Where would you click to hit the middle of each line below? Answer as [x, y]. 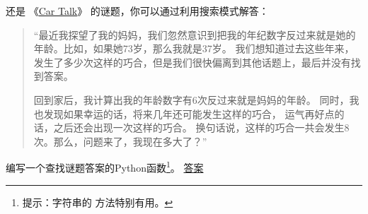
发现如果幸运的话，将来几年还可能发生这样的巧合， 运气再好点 [189, 113]
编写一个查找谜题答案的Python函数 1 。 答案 [105, 166]
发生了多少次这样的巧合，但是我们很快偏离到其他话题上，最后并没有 [192, 62]
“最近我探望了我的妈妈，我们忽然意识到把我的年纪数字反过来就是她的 [195, 34]
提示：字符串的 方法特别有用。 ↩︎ [98, 202]
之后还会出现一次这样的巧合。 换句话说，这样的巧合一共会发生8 [201, 127]
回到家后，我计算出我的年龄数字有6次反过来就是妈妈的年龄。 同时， [191, 99]
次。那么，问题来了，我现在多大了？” [120, 141]
